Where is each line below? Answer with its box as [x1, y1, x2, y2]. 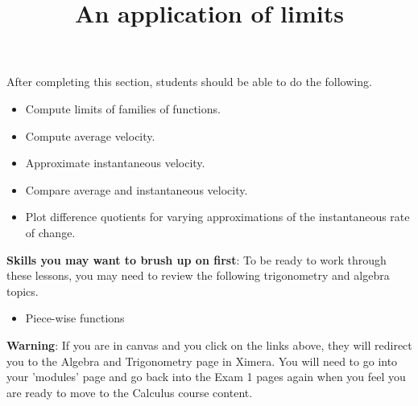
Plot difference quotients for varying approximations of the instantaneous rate [25, 208, 410, 225]
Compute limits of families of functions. [25, 100, 221, 117]
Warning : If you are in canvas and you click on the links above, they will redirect [6, 336, 412, 353]
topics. [6, 282, 39, 299]
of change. [25, 224, 76, 240]
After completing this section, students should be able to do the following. [6, 73, 372, 90]
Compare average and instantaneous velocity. [25, 181, 248, 198]
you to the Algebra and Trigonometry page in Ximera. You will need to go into [6, 352, 398, 369]
